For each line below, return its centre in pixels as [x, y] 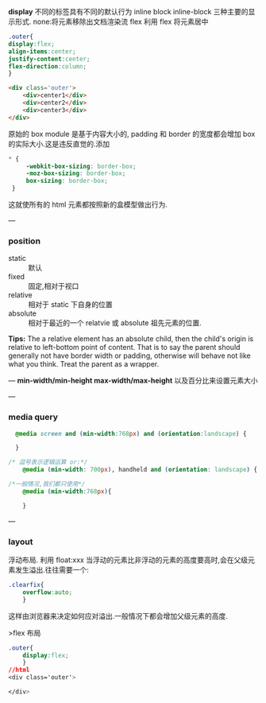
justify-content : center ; [49, 59]
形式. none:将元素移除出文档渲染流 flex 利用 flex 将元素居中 [112, 21]
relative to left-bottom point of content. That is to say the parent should [124, 348]
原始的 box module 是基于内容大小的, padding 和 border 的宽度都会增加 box [132, 134]
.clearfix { [26, 585]
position [25, 241]
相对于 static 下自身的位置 [70, 305]
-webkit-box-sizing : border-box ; [81, 166]
